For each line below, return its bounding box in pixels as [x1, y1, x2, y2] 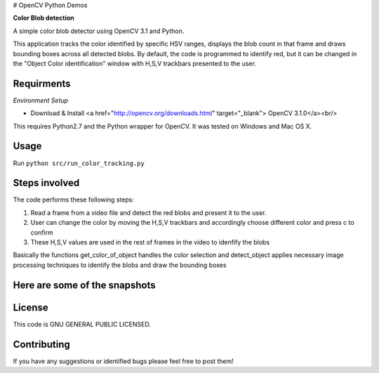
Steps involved [13, 177, 80, 189]
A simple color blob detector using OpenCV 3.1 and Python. [13, 27, 185, 35]
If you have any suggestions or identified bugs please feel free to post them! [13, 357, 234, 365]
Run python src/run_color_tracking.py [13, 159, 145, 167]
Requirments [13, 77, 71, 89]
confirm [30, 228, 53, 237]
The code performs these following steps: [13, 195, 135, 204]
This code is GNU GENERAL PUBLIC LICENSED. [13, 320, 151, 328]
